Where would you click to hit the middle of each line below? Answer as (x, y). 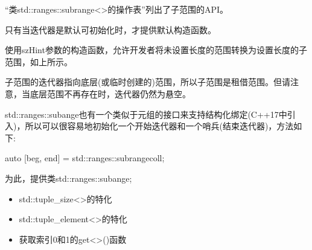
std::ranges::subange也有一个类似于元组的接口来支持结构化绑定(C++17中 (146, 114)
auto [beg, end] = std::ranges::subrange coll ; (85, 158)
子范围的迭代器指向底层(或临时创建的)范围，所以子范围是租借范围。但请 (148, 82)
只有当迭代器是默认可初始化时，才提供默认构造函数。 (110, 29)
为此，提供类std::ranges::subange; (68, 178)
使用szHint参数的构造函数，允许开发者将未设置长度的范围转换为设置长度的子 (156, 50)
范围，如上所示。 (39, 61)
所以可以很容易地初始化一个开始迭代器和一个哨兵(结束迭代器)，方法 (159, 126)
